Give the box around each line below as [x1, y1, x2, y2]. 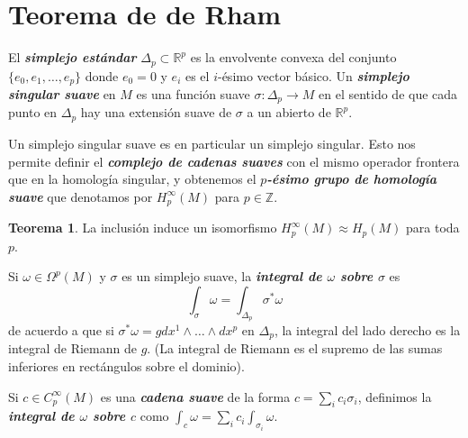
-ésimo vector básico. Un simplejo [217, 66, 409, 85]
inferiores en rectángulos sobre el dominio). [8, 357, 245, 376]
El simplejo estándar [8, 48, 137, 67]
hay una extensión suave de [80, 103, 232, 122]
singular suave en [8, 85, 116, 104]
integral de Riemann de [8, 339, 137, 358]
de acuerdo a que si [8, 321, 114, 340]
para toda [406, 218, 460, 237]
